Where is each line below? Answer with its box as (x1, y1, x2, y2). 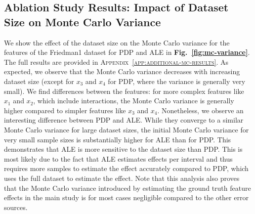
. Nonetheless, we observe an (157, 105, 244, 115)
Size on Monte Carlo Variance (4, 14, 161, 29)
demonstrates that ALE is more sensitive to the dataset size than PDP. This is (4, 144, 243, 154)
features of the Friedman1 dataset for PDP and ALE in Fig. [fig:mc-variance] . (4, 47, 250, 57)
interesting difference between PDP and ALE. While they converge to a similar (4, 115, 244, 125)
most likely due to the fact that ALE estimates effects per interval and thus (4, 153, 233, 164)
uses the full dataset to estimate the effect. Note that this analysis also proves (4, 172, 240, 183)
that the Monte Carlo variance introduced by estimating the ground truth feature (4, 182, 251, 193)
